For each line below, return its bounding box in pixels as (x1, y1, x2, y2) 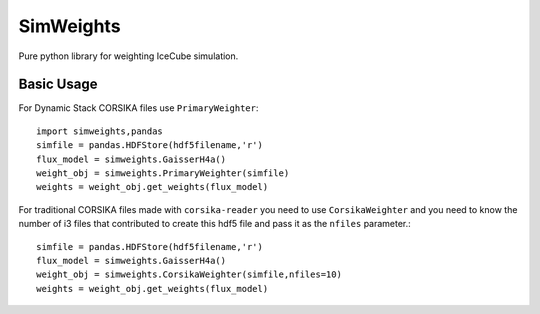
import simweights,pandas (36, 125, 164, 137)
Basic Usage (18, 76, 98, 93)
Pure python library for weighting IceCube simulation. (18, 50, 239, 62)
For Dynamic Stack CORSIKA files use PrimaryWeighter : (18, 102, 259, 114)
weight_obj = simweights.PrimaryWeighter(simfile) (36, 168, 290, 179)
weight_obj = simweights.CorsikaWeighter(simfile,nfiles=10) (36, 269, 342, 280)
